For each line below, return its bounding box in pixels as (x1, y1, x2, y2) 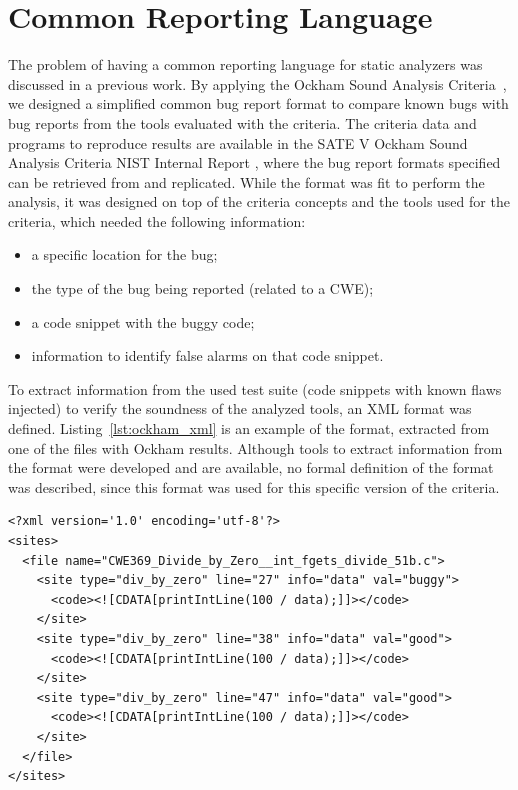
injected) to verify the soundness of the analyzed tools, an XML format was (8, 398, 472, 419)
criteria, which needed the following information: (8, 210, 306, 231)
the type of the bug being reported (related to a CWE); (31, 278, 374, 299)
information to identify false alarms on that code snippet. (31, 345, 384, 366)
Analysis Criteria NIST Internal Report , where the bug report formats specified (8, 152, 501, 173)
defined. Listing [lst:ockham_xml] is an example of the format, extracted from (8, 418, 490, 439)
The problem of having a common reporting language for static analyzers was (8, 54, 483, 75)
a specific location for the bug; (31, 244, 218, 265)
